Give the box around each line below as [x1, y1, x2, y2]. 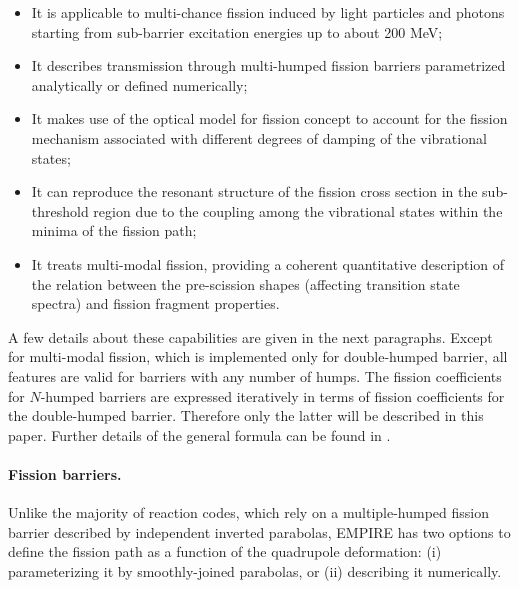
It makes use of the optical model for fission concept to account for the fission [31, 108, 508, 129]
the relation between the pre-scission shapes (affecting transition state [31, 273, 460, 294]
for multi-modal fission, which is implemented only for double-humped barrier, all [8, 346, 508, 367]
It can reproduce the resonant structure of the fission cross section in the [31, 181, 478, 202]
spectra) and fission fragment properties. [31, 293, 280, 314]
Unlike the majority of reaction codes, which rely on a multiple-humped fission [8, 502, 490, 523]
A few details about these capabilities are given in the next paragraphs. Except [8, 326, 493, 347]
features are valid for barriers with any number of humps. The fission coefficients [8, 365, 502, 386]
